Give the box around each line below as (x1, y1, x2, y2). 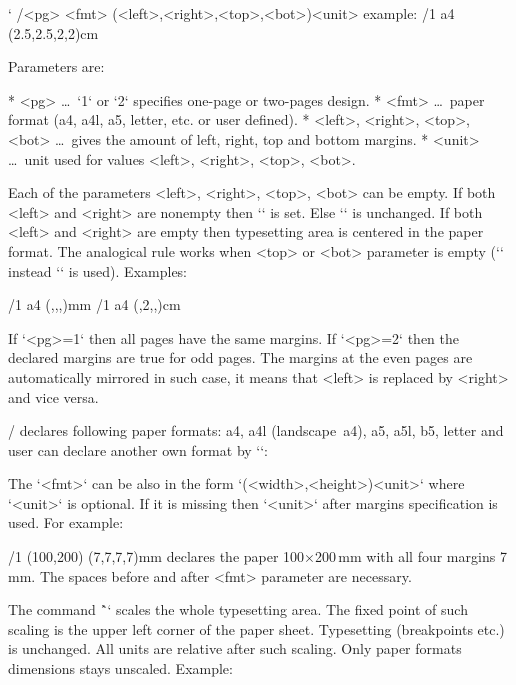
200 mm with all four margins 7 (315, 546, 507, 567)
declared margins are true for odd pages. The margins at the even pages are (8, 347, 473, 368)
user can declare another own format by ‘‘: (8, 439, 269, 460)
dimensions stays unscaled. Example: (8, 658, 233, 679)
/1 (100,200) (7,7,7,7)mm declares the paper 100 (8, 546, 305, 567)
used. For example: (8, 512, 124, 533)
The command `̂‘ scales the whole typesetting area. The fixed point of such (8, 599, 468, 620)
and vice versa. (8, 386, 99, 407)
